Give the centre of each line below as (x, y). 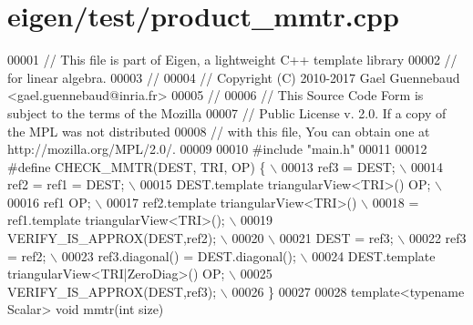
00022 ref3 (437, 238)
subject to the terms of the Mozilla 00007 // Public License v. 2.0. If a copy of (227, 112)
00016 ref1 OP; (49, 202)
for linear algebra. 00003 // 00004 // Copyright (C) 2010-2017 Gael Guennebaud (234, 77)
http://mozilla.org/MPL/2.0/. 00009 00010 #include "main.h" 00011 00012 (217, 149)
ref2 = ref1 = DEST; (66, 184)
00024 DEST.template (374, 255)
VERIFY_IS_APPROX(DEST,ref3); (112, 291)
